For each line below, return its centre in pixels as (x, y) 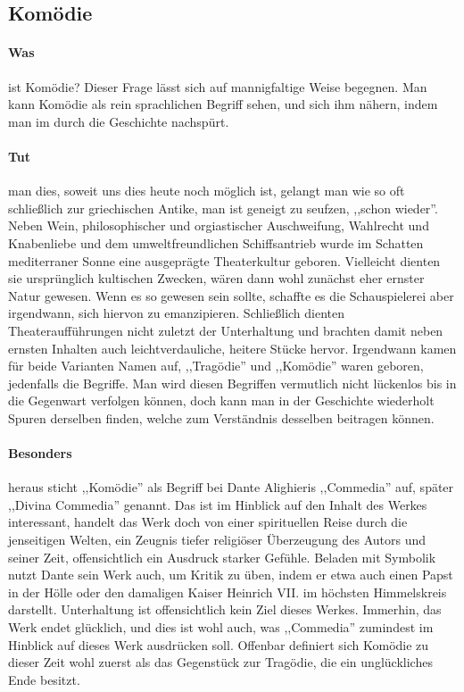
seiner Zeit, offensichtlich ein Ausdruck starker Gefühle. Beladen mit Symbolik (222, 557)
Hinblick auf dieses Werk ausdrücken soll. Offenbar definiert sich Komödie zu (219, 644)
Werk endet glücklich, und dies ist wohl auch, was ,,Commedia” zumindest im (221, 627)
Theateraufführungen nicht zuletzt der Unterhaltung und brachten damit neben (226, 330)
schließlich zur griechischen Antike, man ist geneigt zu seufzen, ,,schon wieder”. (223, 208)
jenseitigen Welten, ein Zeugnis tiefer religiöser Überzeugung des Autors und (217, 540)
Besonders (40, 453)
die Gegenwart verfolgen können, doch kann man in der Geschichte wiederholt (221, 400)
